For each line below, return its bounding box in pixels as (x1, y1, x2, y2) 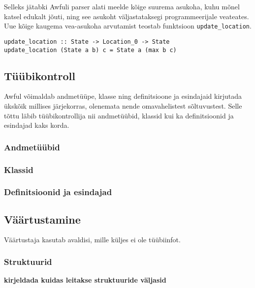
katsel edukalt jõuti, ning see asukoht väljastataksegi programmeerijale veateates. (4, 11, 249, 21)
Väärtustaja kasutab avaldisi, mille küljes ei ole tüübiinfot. (4, 234, 181, 245)
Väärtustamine (4, 211, 81, 227)
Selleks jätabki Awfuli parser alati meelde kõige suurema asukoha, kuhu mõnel (4, 1, 240, 11)
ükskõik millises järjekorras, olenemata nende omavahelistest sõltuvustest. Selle (4, 100, 242, 111)
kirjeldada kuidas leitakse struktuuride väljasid (4, 275, 166, 285)
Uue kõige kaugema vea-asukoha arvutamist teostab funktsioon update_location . (4, 21, 252, 31)
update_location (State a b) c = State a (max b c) (4, 46, 177, 54)
